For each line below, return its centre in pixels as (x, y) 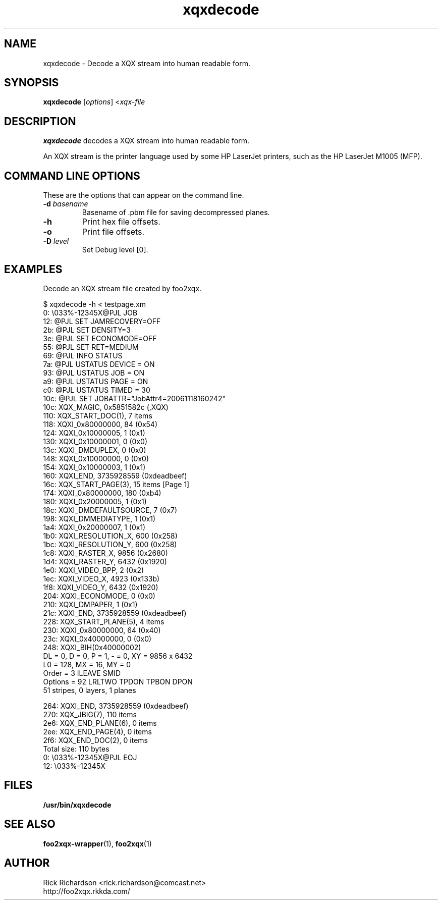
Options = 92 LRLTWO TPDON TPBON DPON (118, 681)
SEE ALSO (30, 824)
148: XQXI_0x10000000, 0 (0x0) (96, 458)
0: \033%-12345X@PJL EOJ (90, 757)
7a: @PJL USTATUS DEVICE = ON (99, 364)
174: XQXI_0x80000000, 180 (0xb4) (102, 493)
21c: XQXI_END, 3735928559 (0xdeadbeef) (115, 613)
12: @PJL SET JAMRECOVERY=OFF (102, 321)
